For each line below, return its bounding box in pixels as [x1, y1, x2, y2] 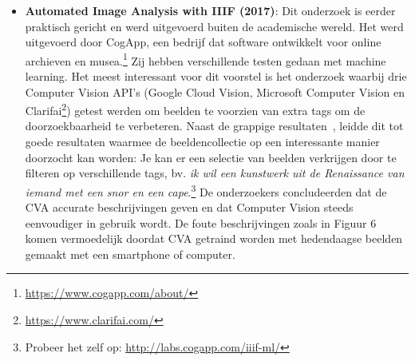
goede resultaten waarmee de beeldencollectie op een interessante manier [25, 133, 380, 150]
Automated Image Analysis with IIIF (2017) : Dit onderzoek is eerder [25, 2, 396, 18]
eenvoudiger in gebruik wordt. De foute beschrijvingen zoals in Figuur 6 [25, 214, 377, 231]
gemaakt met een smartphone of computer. [25, 245, 235, 262]
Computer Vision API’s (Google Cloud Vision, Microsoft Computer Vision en [25, 83, 405, 100]
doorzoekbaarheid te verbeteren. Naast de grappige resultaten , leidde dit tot [25, 117, 404, 134]
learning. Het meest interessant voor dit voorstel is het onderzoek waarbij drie [25, 68, 407, 85]
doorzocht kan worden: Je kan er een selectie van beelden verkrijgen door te [25, 149, 397, 165]
